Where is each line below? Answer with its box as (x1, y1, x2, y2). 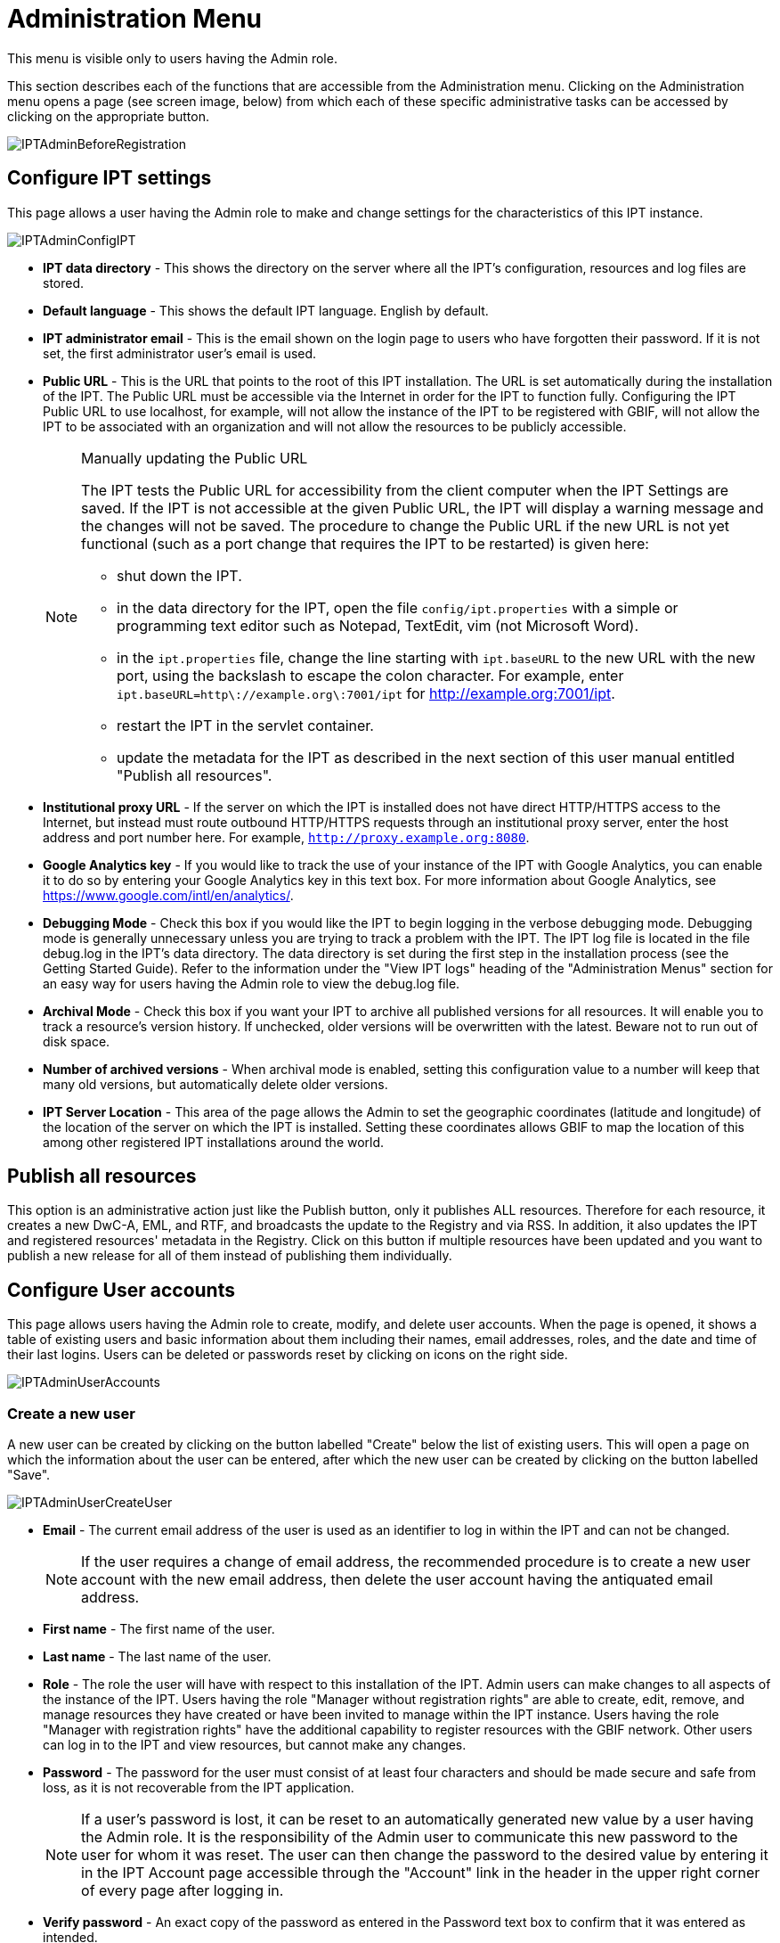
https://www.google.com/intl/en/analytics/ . (43, 887, 294, 903)
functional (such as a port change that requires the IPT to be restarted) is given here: (81, 534, 649, 553)
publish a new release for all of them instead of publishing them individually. (7, 1248, 452, 1264)
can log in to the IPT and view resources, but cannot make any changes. (43, 1737, 467, 1753)
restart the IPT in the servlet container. (117, 716, 374, 734)
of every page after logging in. (81, 1882, 284, 1900)
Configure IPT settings (7, 167, 212, 190)
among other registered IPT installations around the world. (43, 1134, 385, 1150)
